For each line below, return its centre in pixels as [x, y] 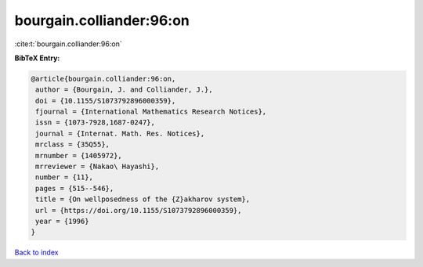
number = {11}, [65, 177]
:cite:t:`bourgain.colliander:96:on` [68, 44]
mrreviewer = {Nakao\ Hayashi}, [98, 167]
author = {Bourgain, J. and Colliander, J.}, [124, 90]
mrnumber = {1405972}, [79, 155]
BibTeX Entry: [37, 58]
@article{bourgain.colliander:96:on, [103, 79]
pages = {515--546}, [75, 188]
